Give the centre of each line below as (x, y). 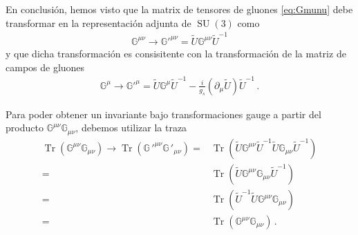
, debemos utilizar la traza (131, 128)
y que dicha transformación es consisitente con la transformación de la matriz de (176, 53)
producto (25, 128)
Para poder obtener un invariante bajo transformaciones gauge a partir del (163, 114)
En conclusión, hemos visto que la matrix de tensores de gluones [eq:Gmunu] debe (179, 9)
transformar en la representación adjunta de (98, 22)
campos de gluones (45, 67)
